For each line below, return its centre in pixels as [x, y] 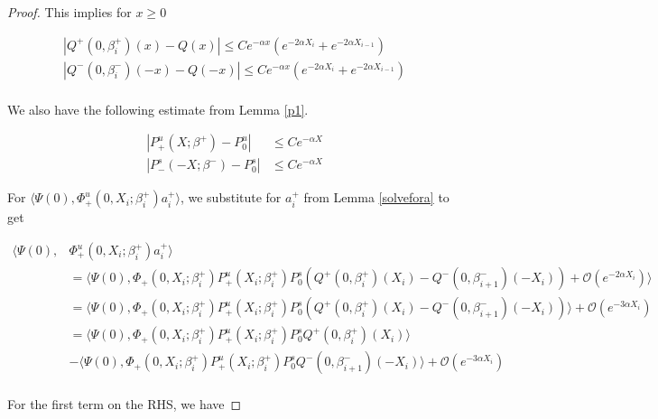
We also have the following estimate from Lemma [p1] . [158, 109]
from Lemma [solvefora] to [376, 197]
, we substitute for [231, 197]
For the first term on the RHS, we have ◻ [125, 404]
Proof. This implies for [70, 12]
